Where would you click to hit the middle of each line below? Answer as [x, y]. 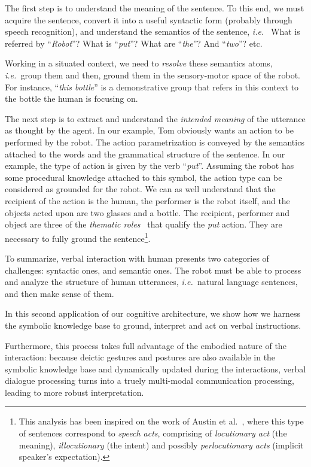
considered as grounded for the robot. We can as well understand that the [140, 189]
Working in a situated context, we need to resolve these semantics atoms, [139, 63]
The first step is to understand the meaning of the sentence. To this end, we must [155, 8]
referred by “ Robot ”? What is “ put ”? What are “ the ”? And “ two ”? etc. [134, 43]
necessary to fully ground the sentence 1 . [78, 237]
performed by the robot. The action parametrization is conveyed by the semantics [155, 142]
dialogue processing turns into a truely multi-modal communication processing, [150, 380]
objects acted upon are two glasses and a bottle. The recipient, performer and [147, 212]
